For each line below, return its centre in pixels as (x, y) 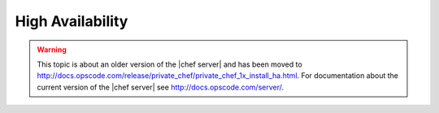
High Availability (72, 21)
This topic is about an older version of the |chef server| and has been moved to (170, 64)
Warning (52, 50)
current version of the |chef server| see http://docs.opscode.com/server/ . (161, 87)
